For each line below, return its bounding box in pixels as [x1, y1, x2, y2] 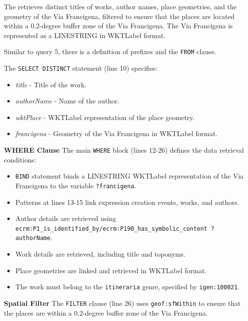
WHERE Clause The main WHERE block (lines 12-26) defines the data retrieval [4, 145, 244, 155]
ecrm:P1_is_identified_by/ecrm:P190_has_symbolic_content [15, 225, 208, 232]
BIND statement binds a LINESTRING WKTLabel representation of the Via [15, 171, 244, 181]
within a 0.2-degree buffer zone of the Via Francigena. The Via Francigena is [4, 20, 233, 31]
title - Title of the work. [15, 79, 87, 89]
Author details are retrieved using [15, 213, 116, 223]
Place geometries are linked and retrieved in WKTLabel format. [15, 265, 207, 275]
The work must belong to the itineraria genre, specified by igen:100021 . [15, 281, 240, 292]
